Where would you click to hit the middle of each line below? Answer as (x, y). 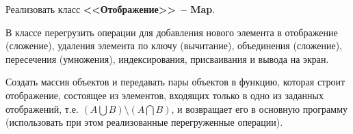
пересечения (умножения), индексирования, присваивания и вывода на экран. (167, 58)
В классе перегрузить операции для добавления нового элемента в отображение (172, 32)
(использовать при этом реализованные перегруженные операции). (144, 122)
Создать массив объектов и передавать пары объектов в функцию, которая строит (175, 82)
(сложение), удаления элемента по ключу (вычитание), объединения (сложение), (174, 45)
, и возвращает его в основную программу (260, 108)
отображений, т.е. (42, 108)
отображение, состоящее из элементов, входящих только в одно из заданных (165, 95)
